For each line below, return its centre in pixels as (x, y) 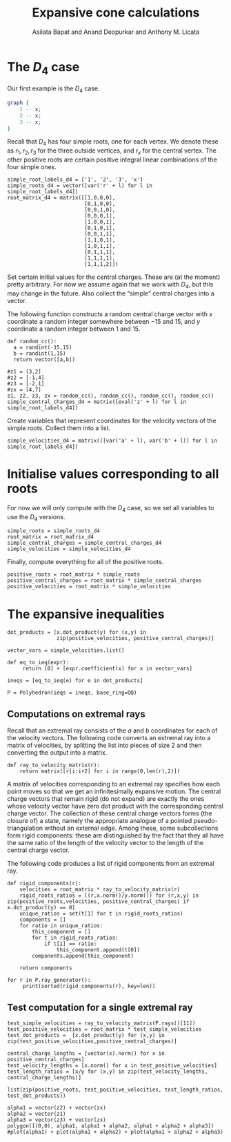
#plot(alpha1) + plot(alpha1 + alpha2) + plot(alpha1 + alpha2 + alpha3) (115, 1132)
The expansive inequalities (86, 614)
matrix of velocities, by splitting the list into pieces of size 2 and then (104, 745)
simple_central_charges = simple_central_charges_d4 (84, 543)
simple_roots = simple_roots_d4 (53, 531)
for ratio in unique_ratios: (61, 926)
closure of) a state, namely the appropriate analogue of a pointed (100, 821)
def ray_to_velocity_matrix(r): (53, 765)
